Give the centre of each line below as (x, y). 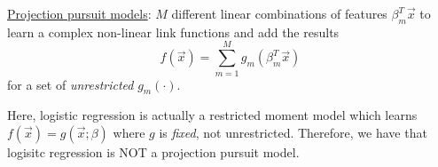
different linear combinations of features (279, 13)
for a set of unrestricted (70, 84)
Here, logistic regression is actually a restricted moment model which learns (212, 115)
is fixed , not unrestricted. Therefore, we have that (293, 132)
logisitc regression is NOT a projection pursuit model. (153, 151)
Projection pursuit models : (79, 13)
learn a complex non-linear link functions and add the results (173, 32)
